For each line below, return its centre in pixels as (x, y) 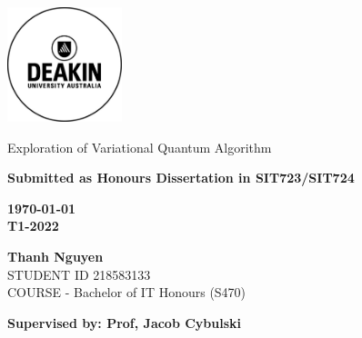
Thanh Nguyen (55, 256)
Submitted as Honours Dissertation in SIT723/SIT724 (181, 178)
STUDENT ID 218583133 (79, 274)
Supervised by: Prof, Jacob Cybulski (125, 322)
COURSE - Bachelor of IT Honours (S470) (127, 292)
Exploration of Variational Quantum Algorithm (140, 147)
